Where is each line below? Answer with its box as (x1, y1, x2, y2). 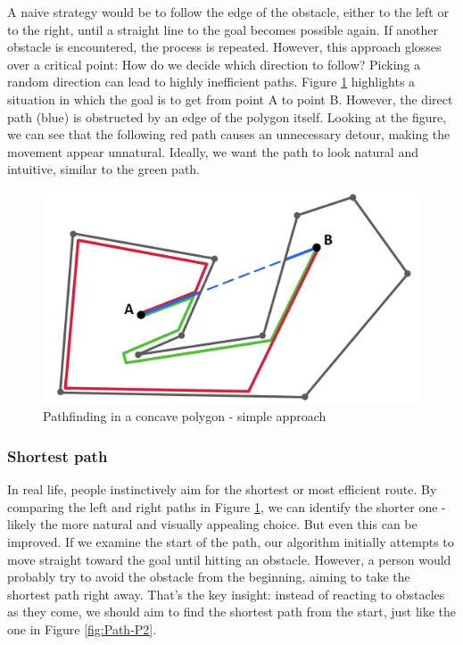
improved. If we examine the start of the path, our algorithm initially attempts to (7, 533, 454, 551)
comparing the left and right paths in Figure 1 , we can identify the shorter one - (7, 497, 446, 516)
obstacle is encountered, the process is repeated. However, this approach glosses (7, 37, 442, 56)
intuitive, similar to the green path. (7, 160, 201, 178)
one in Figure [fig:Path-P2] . (7, 620, 157, 638)
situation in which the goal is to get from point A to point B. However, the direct (7, 89, 453, 108)
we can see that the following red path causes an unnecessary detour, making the (7, 125, 451, 144)
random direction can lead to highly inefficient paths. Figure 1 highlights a (7, 72, 416, 91)
